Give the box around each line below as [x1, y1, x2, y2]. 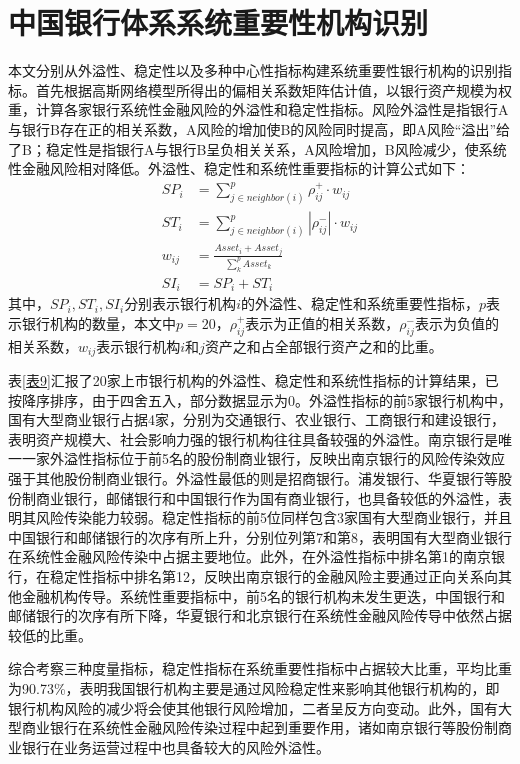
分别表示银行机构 [124, 293, 237, 314]
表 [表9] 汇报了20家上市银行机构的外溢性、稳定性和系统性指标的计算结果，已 [8, 370, 499, 391]
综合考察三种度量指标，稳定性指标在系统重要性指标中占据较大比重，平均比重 [8, 658, 512, 679]
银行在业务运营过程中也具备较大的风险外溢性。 [21, 736, 330, 757]
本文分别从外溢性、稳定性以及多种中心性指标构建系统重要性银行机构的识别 [8, 60, 498, 81]
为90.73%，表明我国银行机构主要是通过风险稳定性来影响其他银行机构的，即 [8, 678, 500, 699]
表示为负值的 [415, 312, 500, 333]
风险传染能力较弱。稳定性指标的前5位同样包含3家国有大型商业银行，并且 [35, 507, 512, 528]
